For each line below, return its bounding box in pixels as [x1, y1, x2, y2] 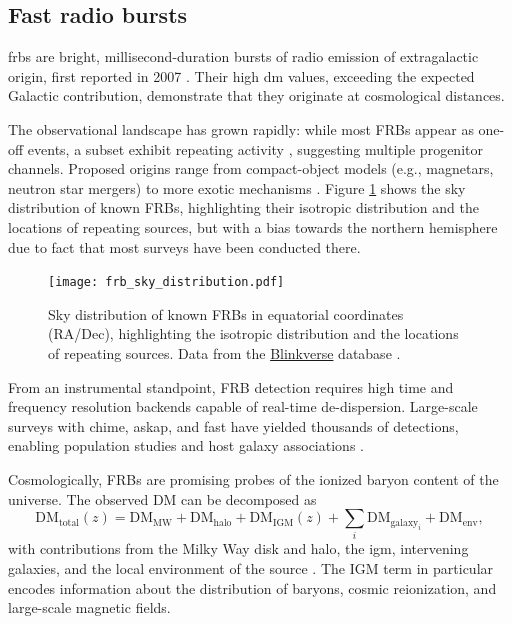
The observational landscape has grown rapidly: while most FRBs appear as [8, 118, 474, 139]
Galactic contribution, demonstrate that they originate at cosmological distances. [8, 85, 505, 106]
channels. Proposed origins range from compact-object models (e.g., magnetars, [8, 158, 494, 179]
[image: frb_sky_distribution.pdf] [48, 275, 285, 290]
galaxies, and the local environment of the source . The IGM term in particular [8, 558, 494, 579]
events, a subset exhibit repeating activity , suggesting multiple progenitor [27, 138, 483, 159]
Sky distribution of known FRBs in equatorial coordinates [48, 303, 404, 324]
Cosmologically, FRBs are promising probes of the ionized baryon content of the [8, 468, 499, 489]
